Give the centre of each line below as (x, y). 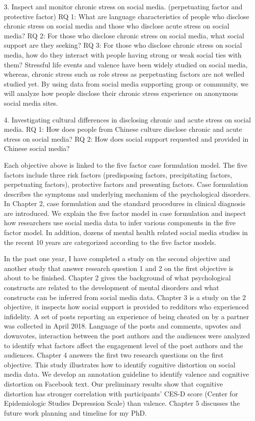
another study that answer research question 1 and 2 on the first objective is (119, 268)
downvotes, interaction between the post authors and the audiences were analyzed (127, 335)
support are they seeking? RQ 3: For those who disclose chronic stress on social (123, 45)
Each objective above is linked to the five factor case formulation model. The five (126, 165)
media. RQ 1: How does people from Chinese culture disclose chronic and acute (123, 129)
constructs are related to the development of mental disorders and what (112, 287)
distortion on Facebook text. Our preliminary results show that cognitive (114, 383)
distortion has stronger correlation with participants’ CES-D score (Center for (121, 393)
